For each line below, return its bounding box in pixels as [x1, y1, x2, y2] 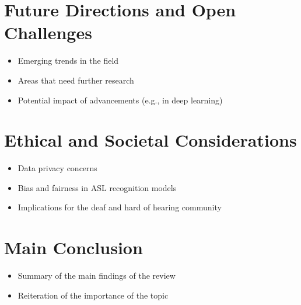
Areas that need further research [17, 74, 134, 86]
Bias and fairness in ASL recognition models [17, 181, 177, 193]
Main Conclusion [4, 235, 143, 259]
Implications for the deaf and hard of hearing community [17, 201, 222, 213]
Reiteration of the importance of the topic [17, 289, 169, 301]
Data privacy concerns [17, 162, 97, 174]
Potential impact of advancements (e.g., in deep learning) [17, 93, 223, 106]
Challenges [4, 20, 92, 44]
